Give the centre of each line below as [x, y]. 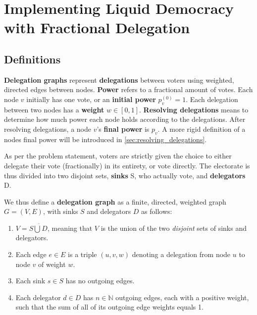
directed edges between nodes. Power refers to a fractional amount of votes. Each [128, 89]
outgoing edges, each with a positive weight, [182, 297]
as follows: [157, 211]
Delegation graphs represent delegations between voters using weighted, [119, 79]
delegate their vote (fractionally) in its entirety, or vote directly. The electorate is [127, 165]
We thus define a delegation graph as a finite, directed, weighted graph [115, 201]
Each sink [30, 281]
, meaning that [70, 228]
